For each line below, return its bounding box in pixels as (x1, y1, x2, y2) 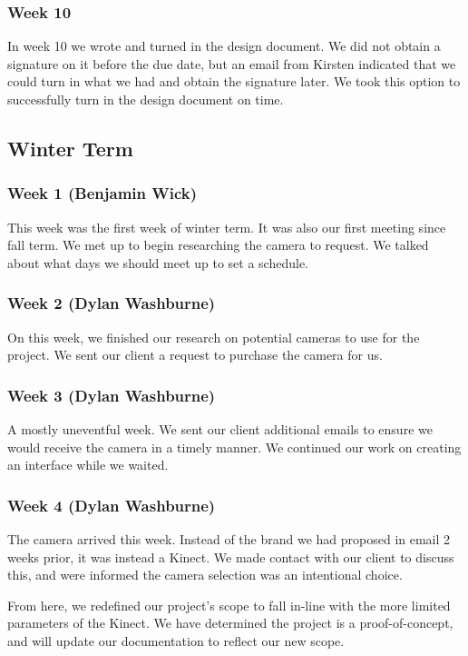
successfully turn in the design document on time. (7, 90, 284, 108)
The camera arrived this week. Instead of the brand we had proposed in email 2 (7, 530, 451, 548)
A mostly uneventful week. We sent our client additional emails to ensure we (7, 420, 433, 438)
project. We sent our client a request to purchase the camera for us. (7, 345, 383, 364)
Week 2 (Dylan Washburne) (7, 292, 216, 314)
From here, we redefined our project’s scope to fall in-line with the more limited (7, 595, 451, 614)
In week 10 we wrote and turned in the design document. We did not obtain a (7, 36, 441, 55)
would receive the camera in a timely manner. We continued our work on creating (7, 437, 462, 456)
